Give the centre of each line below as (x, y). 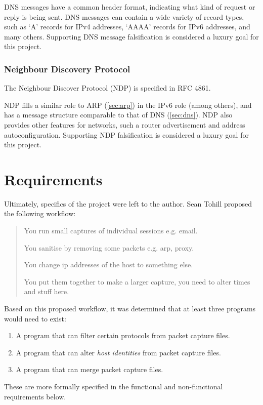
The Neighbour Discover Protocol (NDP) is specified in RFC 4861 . (107, 88)
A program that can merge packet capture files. (90, 369)
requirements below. (35, 396)
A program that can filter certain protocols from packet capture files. (123, 335)
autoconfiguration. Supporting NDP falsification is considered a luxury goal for (126, 134)
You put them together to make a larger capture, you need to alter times (137, 281)
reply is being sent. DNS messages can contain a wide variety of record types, (124, 16)
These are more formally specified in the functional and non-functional (114, 386)
